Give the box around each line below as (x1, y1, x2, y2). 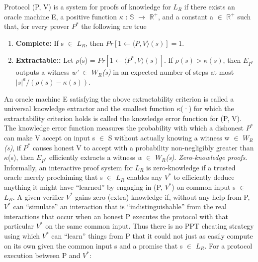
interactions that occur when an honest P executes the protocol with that (4, 211, 228, 221)
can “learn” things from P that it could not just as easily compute (51, 231, 253, 241)
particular (4, 221, 34, 231)
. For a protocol (204, 240, 253, 251)
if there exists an (184, 1, 235, 11)
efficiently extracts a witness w (49, 152, 142, 162)
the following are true (81, 21, 147, 31)
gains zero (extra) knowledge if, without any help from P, (75, 191, 250, 202)
